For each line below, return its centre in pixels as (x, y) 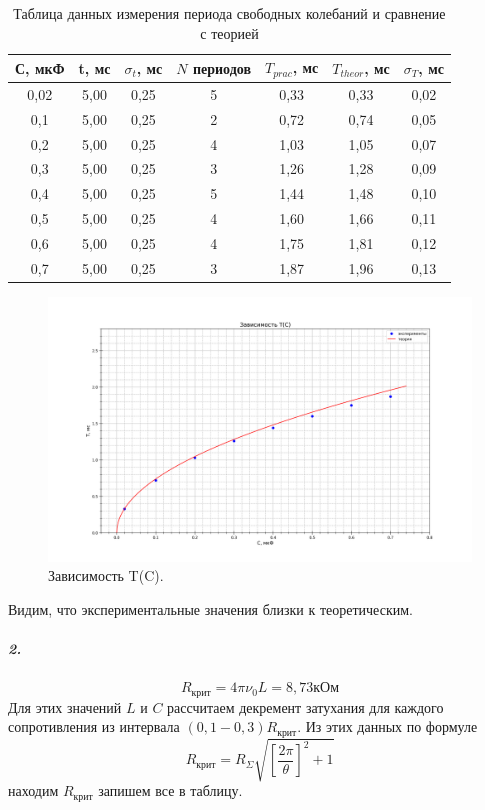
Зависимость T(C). (106, 575)
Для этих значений (65, 706)
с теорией (229, 32)
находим (33, 790)
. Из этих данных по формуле (387, 726)
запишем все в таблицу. (170, 790)
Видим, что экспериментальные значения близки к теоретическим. (210, 609)
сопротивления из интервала (94, 726)
